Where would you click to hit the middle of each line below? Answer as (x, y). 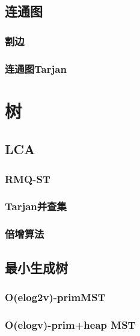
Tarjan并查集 (36, 206)
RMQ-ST (28, 179)
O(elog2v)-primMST (55, 297)
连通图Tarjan (36, 68)
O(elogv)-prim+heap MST (70, 324)
